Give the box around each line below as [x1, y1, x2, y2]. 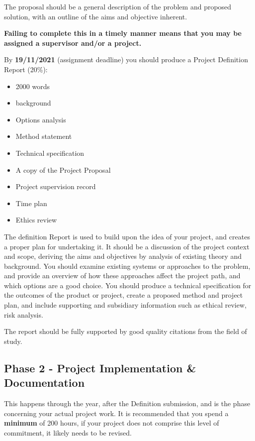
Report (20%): [4, 64, 48, 74]
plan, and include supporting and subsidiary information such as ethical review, [4, 300, 247, 310]
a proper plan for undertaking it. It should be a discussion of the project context [4, 241, 250, 251]
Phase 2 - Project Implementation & [4, 360, 196, 375]
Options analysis [15, 114, 66, 124]
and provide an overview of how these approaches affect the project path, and [4, 270, 241, 281]
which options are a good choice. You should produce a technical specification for [4, 280, 252, 290]
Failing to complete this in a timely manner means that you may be [4, 28, 242, 38]
